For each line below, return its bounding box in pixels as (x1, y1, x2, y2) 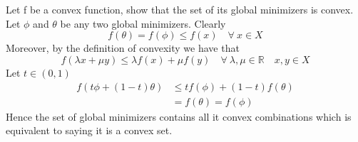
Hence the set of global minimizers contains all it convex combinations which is (6, 109, 352, 124)
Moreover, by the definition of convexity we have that (6, 40, 240, 55)
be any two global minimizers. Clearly (60, 16, 226, 31)
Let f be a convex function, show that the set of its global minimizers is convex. (6, 2, 354, 17)
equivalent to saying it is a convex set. (6, 123, 173, 138)
